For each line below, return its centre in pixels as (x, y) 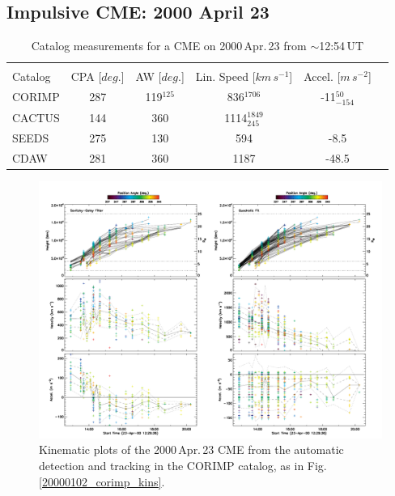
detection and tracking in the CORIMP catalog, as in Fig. (183, 466)
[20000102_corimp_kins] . (102, 481)
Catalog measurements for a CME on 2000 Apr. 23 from (169, 46)
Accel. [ (322, 76)
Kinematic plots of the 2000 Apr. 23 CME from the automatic (191, 449)
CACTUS (36, 117)
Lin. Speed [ (225, 76)
